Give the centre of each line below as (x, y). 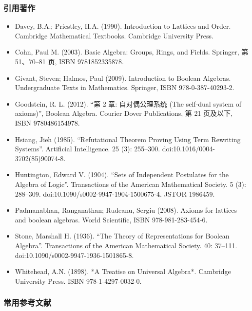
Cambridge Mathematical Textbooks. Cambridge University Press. (114, 35)
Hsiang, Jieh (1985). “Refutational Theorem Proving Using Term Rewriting (128, 139)
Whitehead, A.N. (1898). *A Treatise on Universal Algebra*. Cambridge (123, 271)
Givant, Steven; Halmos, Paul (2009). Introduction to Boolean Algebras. (123, 78)
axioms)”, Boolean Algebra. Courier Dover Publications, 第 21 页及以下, (124, 113)
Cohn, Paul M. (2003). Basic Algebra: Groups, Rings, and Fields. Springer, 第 (132, 52)
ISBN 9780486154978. (47, 122)
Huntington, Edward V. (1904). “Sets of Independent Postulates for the (122, 174)
